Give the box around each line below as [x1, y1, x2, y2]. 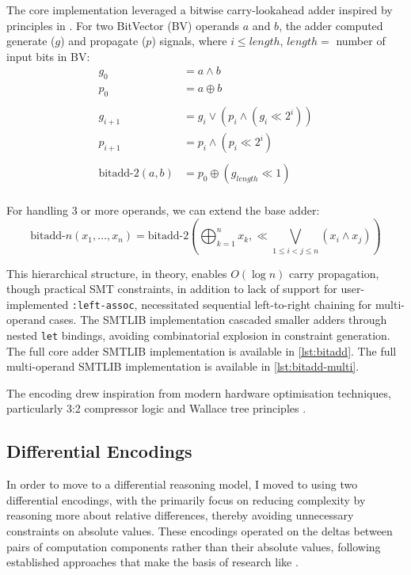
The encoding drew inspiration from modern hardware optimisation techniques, [6, 384, 391, 401]
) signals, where [151, 32, 227, 49]
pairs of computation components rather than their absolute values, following [6, 538, 381, 554]
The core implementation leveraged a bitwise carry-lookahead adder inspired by [6, 2, 393, 17]
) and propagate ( [60, 32, 147, 49]
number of [336, 32, 386, 49]
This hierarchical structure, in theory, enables [6, 265, 227, 281]
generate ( [6, 32, 55, 49]
